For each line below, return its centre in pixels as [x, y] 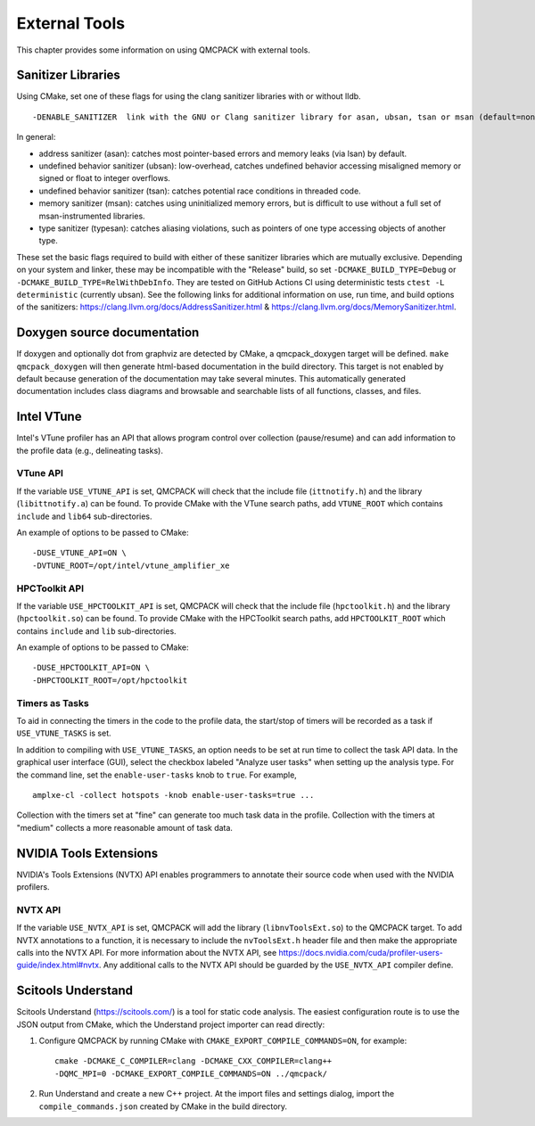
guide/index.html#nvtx [58, 965]
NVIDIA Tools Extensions [87, 853]
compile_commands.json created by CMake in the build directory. [163, 1106]
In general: [36, 137]
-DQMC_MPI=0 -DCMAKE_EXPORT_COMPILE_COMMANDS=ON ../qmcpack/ [191, 1073]
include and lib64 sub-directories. [84, 516]
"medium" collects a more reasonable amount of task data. [125, 827]
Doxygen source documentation [108, 333]
